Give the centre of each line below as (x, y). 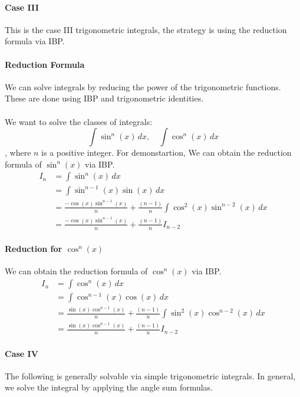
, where (18, 152)
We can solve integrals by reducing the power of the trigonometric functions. (143, 86)
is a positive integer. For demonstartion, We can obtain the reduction (167, 152)
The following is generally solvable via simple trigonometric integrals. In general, (150, 375)
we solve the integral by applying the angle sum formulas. (109, 387)
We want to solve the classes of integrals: (79, 121)
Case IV (22, 353)
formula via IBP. (35, 41)
